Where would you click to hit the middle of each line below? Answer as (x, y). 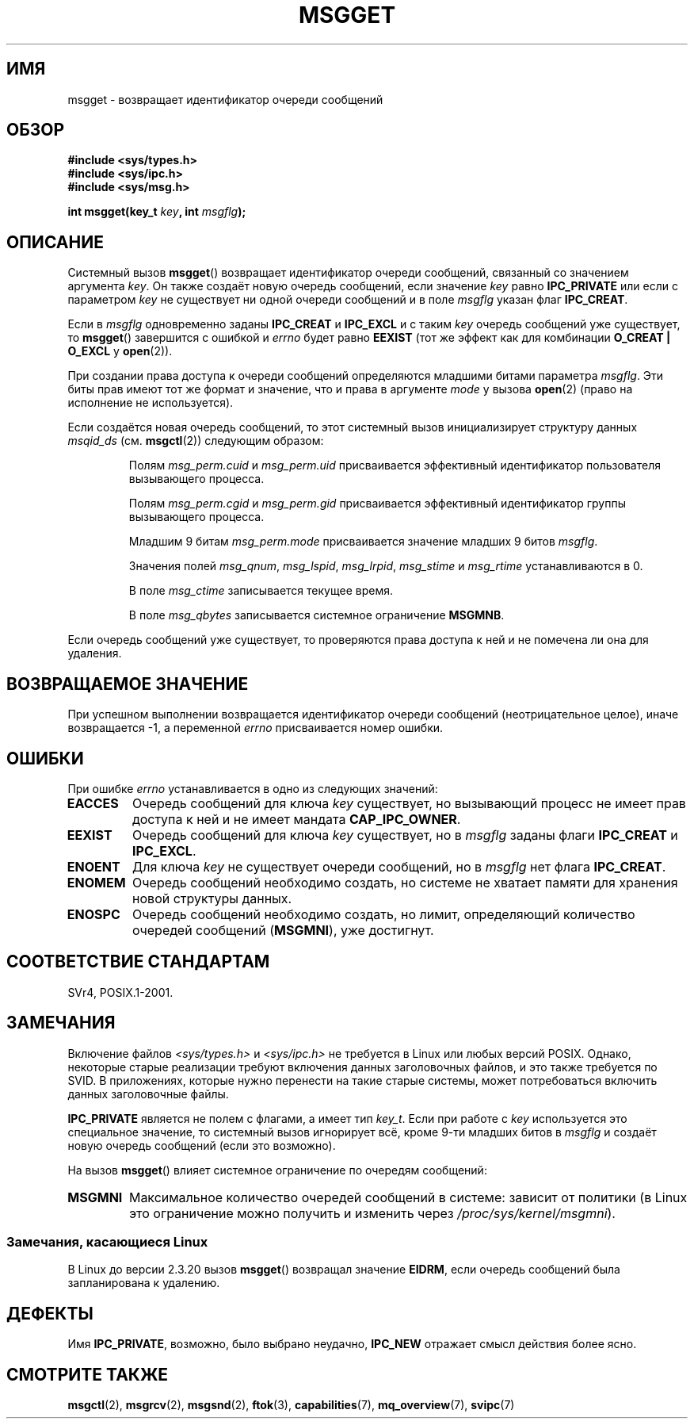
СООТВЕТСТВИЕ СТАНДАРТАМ (138, 962)
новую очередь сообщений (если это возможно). (202, 1145)
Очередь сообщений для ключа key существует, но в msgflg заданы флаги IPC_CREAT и (405, 835)
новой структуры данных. (212, 898)
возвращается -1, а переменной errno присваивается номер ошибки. (255, 728)
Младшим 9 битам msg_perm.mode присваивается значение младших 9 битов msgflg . (363, 542)
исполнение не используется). (151, 403)
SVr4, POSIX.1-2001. (120, 992)
